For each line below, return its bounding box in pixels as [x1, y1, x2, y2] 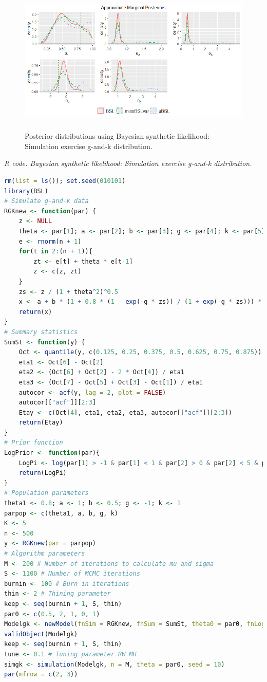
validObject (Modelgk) [4, 630, 78, 638]
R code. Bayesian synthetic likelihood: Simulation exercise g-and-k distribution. [4, 158, 252, 169]
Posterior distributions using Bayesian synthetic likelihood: [25, 131, 209, 141]
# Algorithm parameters [4, 550, 85, 557]
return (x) [18, 308, 52, 316]
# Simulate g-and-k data [4, 197, 89, 205]
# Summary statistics [4, 328, 78, 336]
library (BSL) [4, 187, 48, 195]
